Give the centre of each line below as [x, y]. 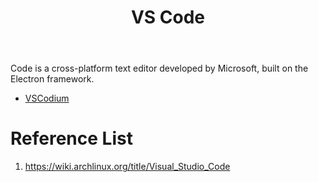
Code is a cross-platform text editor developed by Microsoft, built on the [159, 68]
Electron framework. [52, 79]
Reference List [71, 138]
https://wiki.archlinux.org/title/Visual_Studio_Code [127, 167]
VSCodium [47, 98]
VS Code [168, 17]
